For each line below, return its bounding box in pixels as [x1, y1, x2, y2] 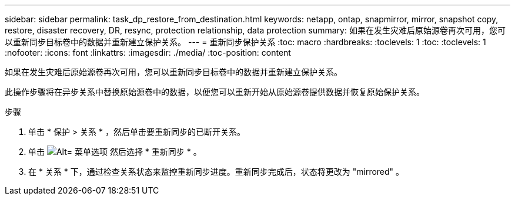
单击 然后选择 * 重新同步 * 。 [28, 147, 202, 157]
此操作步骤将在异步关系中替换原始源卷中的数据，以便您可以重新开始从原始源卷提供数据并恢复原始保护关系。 [5, 87, 424, 97]
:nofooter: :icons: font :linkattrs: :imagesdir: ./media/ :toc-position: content [5, 48, 291, 57]
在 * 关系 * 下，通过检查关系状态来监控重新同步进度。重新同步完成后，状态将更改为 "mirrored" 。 [28, 167, 404, 177]
